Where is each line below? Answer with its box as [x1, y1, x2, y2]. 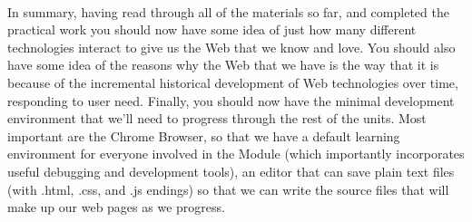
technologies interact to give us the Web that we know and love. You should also [7, 37, 456, 56]
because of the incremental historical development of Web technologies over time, [7, 72, 458, 92]
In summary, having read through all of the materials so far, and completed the [7, 2, 449, 21]
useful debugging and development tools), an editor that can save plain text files [7, 161, 455, 180]
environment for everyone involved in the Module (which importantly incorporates [7, 144, 465, 163]
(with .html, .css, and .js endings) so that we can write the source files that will [7, 179, 449, 198]
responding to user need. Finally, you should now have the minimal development [7, 91, 455, 110]
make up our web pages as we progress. [7, 198, 225, 217]
